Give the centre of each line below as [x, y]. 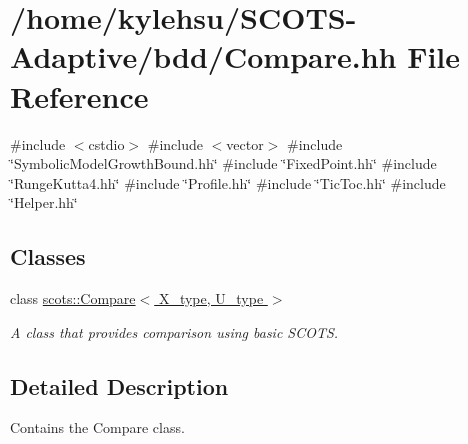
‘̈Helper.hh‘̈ [44, 202]
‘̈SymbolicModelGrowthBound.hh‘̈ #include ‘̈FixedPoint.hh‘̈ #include [223, 163]
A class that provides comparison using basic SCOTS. [174, 331]
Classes [48, 256]
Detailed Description [119, 385]
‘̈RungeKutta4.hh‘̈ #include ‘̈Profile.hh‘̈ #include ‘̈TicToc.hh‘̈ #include [228, 182]
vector [245, 143]
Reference [79, 95]
